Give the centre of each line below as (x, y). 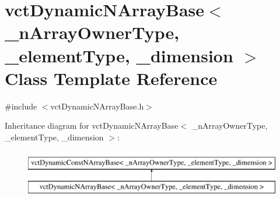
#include (21, 106)
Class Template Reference (111, 78)
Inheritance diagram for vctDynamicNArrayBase (92, 125)
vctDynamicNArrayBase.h (97, 106)
